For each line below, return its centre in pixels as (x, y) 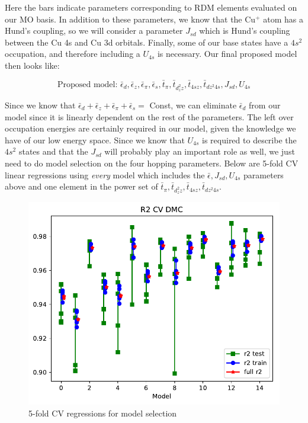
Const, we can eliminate (193, 105)
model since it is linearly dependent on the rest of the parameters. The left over (149, 116)
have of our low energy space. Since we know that (95, 140)
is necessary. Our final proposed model (227, 54)
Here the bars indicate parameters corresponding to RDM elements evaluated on (151, 7)
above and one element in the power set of (81, 186)
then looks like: (32, 65)
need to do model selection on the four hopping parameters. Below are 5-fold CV (152, 163)
